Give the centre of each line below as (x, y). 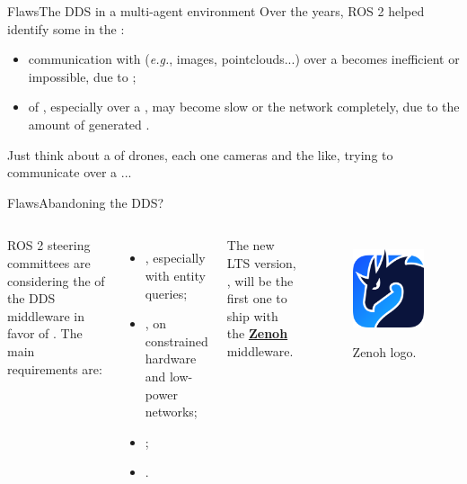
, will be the (260, 280)
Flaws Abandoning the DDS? (86, 202)
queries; (166, 293)
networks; (171, 412)
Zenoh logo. (384, 352)
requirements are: (55, 368)
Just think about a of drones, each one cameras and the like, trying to (200, 154)
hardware (171, 359)
